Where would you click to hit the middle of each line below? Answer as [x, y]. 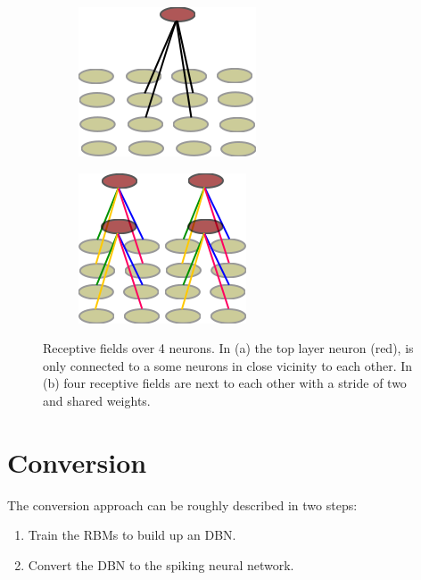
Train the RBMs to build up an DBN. [132, 535]
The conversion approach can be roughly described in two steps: [182, 504]
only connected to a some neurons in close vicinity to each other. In [228, 365]
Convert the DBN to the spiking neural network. [161, 564]
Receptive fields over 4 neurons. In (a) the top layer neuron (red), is [228, 348]
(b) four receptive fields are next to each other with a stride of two [225, 383]
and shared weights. [97, 400]
